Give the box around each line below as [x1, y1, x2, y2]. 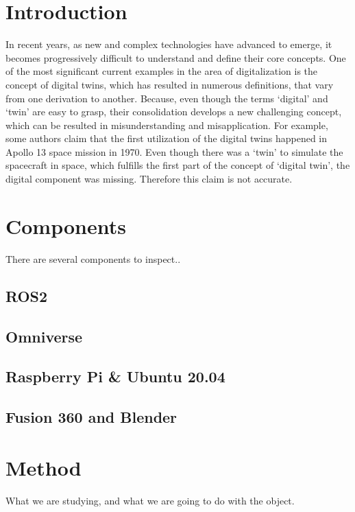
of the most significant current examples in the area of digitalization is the [5, 64, 318, 78]
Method [5, 453, 82, 481]
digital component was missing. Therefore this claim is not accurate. [5, 172, 293, 186]
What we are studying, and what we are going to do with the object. [5, 493, 295, 507]
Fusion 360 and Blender [5, 406, 177, 428]
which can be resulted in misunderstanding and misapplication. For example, [5, 117, 328, 132]
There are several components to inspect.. [5, 251, 181, 266]
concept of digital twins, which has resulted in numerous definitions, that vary [5, 77, 334, 91]
